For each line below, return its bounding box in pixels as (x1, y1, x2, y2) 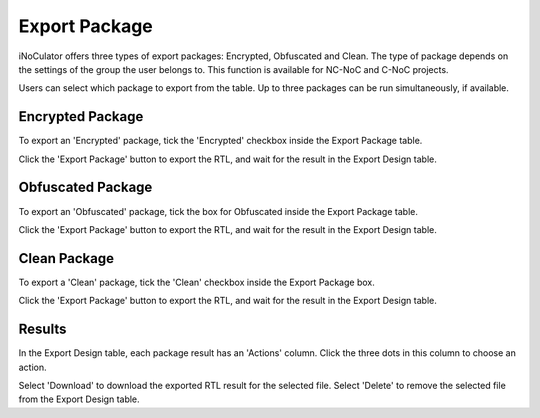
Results (18, 321, 67, 338)
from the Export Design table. (18, 393, 140, 405)
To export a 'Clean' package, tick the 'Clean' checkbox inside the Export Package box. (18, 276, 375, 288)
